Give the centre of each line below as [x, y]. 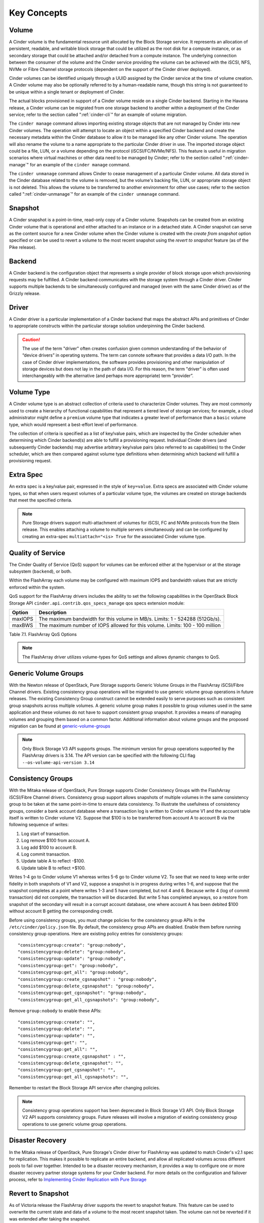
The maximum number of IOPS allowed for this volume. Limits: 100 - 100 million [130, 625]
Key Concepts [38, 13]
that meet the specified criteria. [41, 500]
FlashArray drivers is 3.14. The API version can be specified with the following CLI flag [109, 755]
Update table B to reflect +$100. [54, 868]
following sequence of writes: [39, 825]
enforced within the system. [37, 587]
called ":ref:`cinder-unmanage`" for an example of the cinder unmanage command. [94, 194]
